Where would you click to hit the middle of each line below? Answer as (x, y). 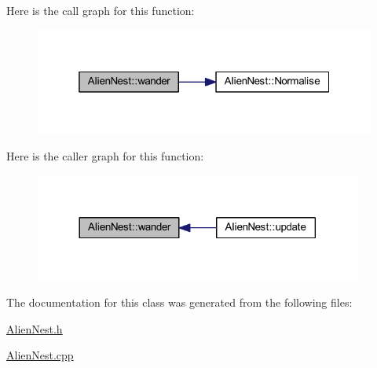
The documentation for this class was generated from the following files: (179, 302)
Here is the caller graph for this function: (105, 156)
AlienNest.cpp (40, 355)
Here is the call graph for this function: (101, 10)
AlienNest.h (35, 328)
